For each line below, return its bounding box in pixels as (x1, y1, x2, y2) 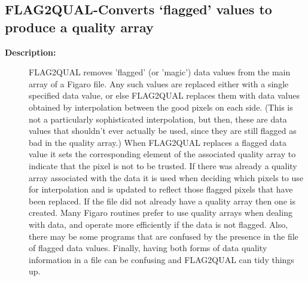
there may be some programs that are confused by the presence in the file (29, 230, 298, 242)
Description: (5, 45, 56, 58)
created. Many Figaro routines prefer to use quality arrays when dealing (29, 206, 292, 219)
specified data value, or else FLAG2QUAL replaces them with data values (29, 89, 300, 102)
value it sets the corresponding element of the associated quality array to (29, 148, 296, 160)
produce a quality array (5, 17, 154, 36)
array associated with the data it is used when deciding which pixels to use (29, 171, 304, 184)
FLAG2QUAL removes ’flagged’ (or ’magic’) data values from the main (29, 66, 291, 78)
